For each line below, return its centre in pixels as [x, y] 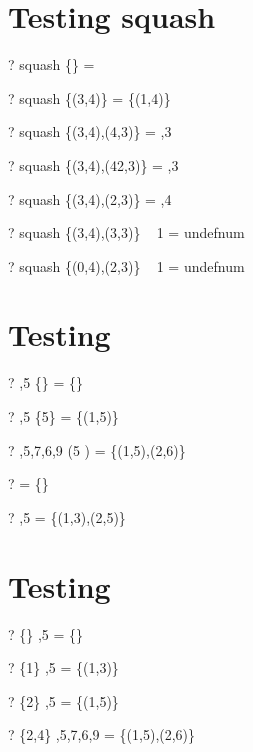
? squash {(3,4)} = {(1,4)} [89, 97]
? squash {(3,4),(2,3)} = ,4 [90, 198]
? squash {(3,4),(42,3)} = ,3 [93, 164]
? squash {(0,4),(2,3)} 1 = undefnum [126, 265]
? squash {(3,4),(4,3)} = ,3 [90, 131]
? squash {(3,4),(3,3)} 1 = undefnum [126, 232]
